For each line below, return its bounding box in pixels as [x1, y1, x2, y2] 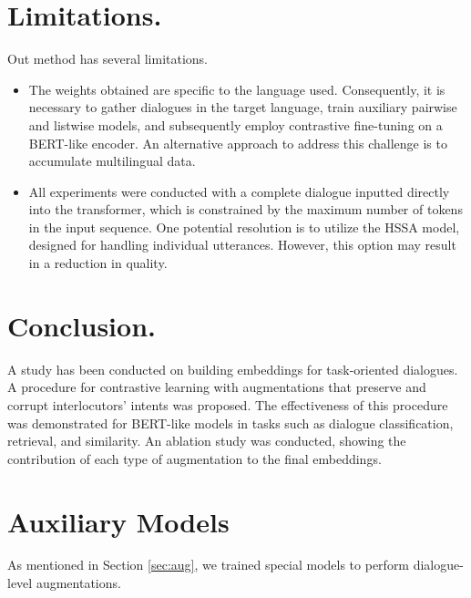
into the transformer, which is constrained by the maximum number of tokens [28, 200, 463, 219]
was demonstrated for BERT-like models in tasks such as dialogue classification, [7, 413, 454, 432]
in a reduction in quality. [28, 253, 168, 273]
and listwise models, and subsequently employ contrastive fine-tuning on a [28, 115, 443, 134]
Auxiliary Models [7, 502, 230, 540]
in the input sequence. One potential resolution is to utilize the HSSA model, [28, 217, 460, 236]
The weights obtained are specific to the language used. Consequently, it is [28, 79, 445, 98]
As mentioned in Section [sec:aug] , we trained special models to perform [7, 555, 410, 574]
